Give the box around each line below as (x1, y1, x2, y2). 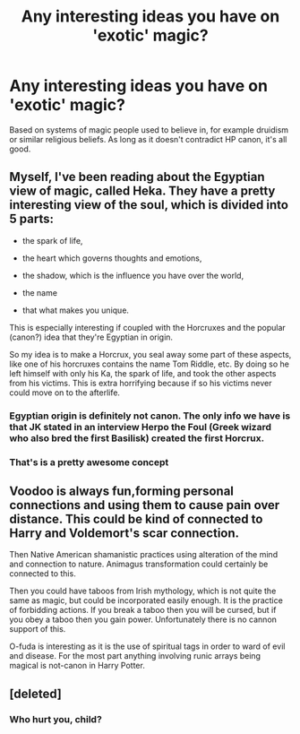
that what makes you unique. (21, 305, 130, 315)
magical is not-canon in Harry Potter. (9, 661, 145, 671)
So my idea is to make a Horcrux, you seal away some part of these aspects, (9, 349, 292, 359)
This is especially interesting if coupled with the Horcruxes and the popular (9, 322, 287, 332)
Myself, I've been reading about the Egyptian (9, 169, 265, 185)
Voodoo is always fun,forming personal (9, 483, 235, 498)
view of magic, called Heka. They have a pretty (9, 184, 276, 199)
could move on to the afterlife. (9, 387, 121, 398)
